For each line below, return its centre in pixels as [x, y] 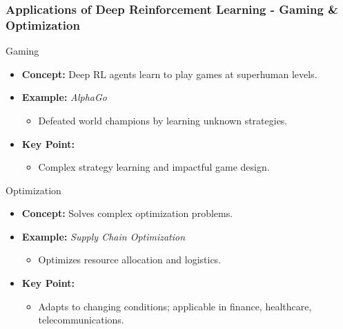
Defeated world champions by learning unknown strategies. [163, 120]
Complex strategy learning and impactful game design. [154, 167]
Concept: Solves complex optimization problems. [127, 213]
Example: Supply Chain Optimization [104, 236]
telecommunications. [81, 320]
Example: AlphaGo [64, 97]
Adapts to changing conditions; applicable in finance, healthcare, [175, 306]
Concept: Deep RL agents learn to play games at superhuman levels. [169, 74]
